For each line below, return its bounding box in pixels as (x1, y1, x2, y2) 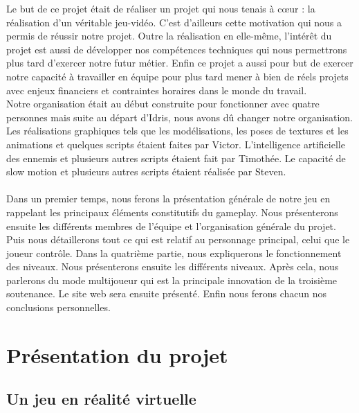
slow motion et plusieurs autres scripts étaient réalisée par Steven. (6, 164, 286, 179)
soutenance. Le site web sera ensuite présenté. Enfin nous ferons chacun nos (6, 286, 327, 301)
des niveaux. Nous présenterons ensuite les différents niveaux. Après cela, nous (6, 259, 339, 274)
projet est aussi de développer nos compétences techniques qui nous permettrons (6, 42, 347, 56)
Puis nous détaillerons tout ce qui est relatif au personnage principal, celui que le (6, 232, 350, 247)
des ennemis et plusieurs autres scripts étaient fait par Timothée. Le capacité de (6, 150, 346, 165)
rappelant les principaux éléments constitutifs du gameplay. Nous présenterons (6, 204, 338, 219)
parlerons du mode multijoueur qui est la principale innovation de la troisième (6, 272, 338, 287)
